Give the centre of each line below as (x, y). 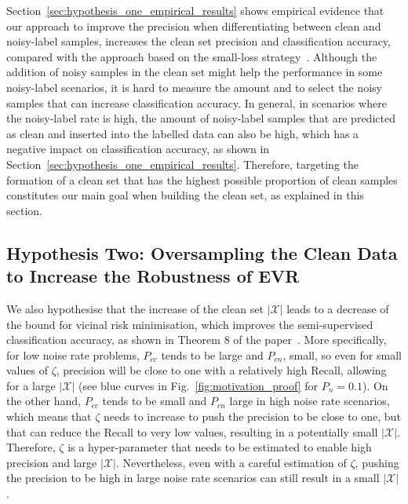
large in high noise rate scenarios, (310, 401)
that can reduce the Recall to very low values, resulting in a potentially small (192, 431)
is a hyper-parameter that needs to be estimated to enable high (220, 447)
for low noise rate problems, (73, 354)
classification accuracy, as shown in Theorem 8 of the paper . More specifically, (197, 340)
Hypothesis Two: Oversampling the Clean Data (202, 252)
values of (27, 370)
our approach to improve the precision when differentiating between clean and (194, 26)
